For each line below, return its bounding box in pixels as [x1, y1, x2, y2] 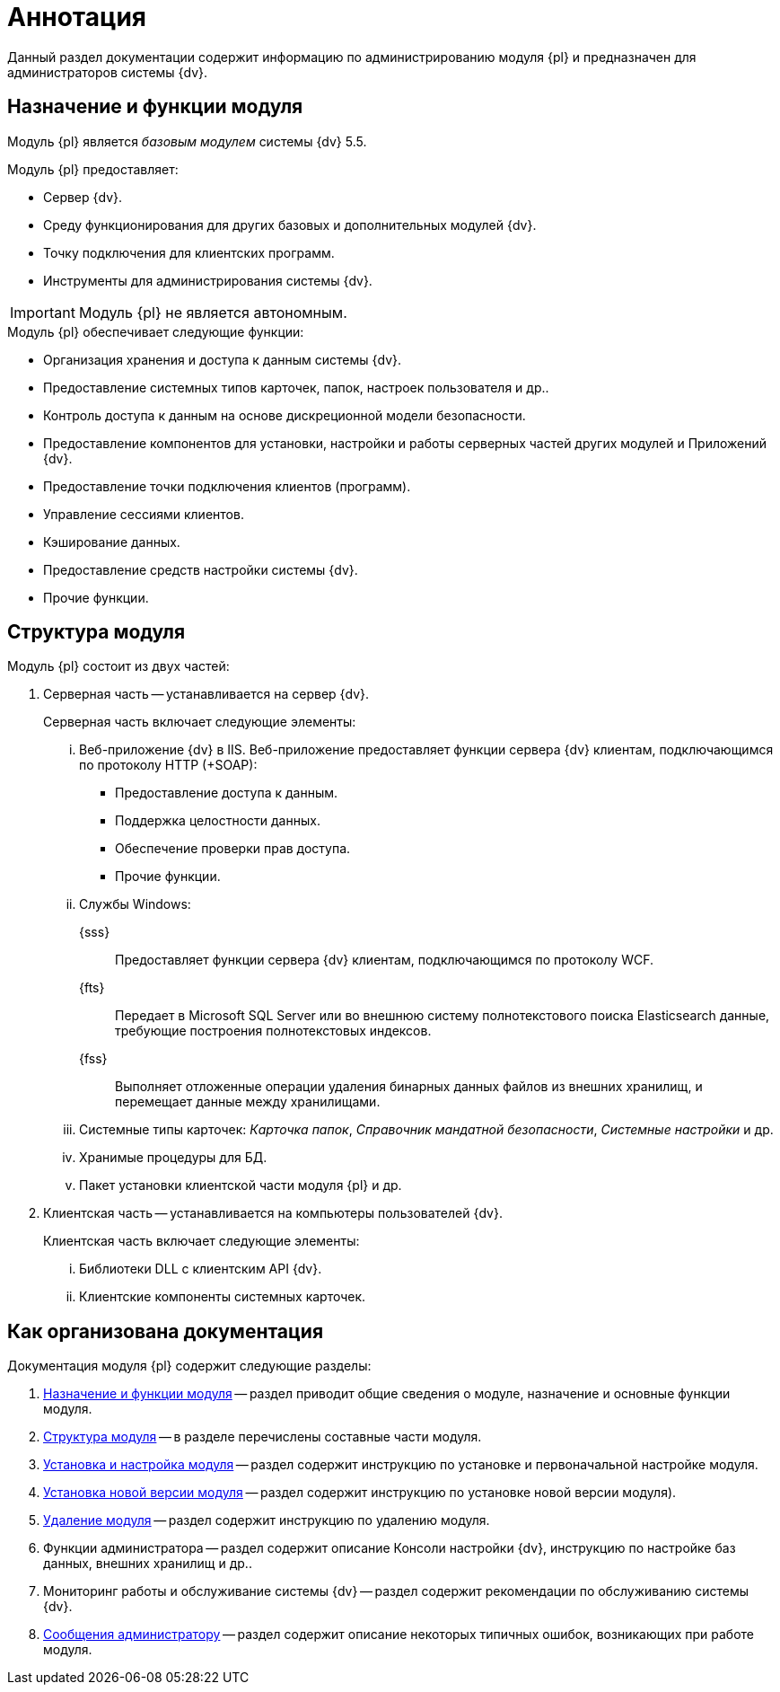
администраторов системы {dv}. [7, 64, 208, 80]
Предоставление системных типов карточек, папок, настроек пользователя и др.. [43, 379, 549, 395]
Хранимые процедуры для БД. [79, 1150, 267, 1166]
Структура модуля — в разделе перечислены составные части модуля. [43, 1429, 482, 1445]
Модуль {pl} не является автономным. [78, 303, 347, 322]
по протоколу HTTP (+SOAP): [79, 757, 258, 773]
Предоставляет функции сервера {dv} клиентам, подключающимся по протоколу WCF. [115, 952, 654, 968]
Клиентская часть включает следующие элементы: [43, 1233, 360, 1249]
